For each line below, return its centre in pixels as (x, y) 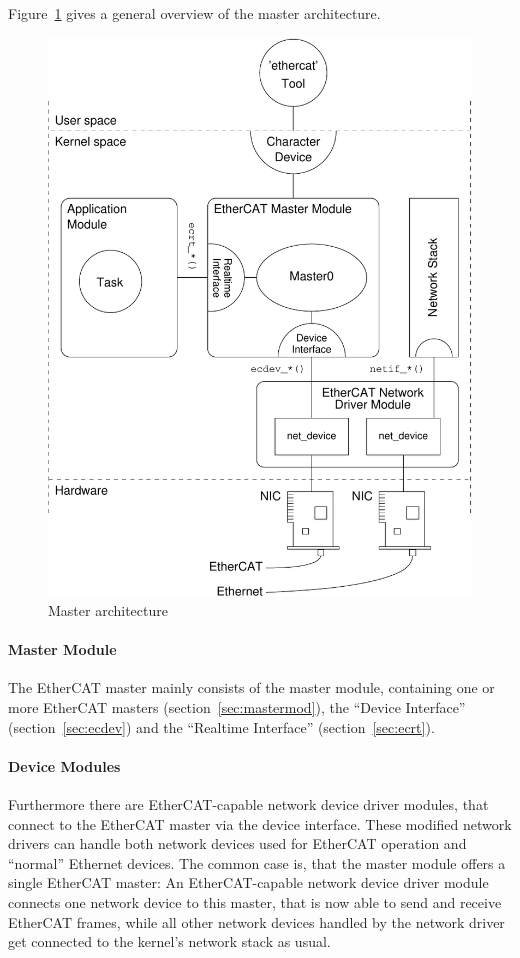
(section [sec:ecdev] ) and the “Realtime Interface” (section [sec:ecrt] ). (221, 726)
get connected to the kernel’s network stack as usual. (169, 941)
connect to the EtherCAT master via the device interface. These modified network (260, 823)
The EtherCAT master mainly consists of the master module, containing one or (251, 687)
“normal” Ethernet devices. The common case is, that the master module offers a (257, 862)
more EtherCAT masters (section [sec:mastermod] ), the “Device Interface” (237, 706)
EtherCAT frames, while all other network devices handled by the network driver (256, 921)
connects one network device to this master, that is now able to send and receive (255, 901)
